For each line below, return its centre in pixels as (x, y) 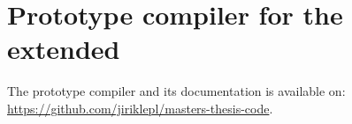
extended (64, 49)
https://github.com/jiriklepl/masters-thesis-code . (140, 108)
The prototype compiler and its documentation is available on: (176, 91)
